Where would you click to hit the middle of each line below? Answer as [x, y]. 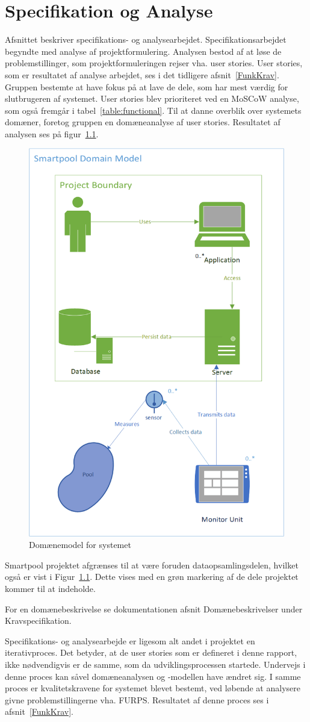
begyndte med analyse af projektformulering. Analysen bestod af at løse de [143, 51]
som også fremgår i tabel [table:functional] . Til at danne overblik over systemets [153, 110]
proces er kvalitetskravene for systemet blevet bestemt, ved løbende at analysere [153, 688]
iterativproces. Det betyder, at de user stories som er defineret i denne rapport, [151, 652]
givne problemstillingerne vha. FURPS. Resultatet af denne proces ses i [137, 699]
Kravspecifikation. [38, 621]
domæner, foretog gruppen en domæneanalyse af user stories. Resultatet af [143, 122]
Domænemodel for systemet [80, 545]
